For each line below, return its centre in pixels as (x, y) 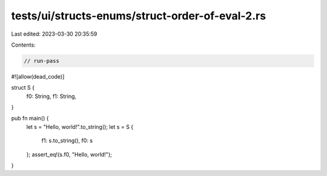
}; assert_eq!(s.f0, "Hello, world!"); (69, 154)
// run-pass (42, 61)
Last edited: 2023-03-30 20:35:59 (54, 34)
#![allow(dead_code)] (38, 76)
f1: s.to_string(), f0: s (67, 141)
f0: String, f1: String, (51, 96)
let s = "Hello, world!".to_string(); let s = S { (80, 126)
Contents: (23, 45)
